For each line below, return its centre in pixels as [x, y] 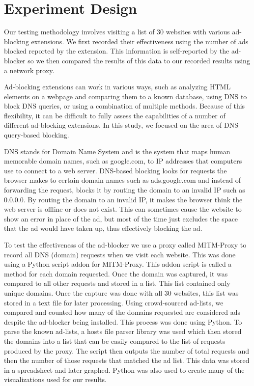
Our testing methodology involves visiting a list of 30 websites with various [117, 32]
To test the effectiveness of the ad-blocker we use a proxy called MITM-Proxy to [125, 245]
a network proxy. [29, 70]
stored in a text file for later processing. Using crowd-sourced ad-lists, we [114, 302]
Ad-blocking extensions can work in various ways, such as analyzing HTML [117, 87]
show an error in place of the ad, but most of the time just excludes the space [121, 218]
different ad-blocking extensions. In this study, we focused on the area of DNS [121, 125]
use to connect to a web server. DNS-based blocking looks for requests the [115, 170]
